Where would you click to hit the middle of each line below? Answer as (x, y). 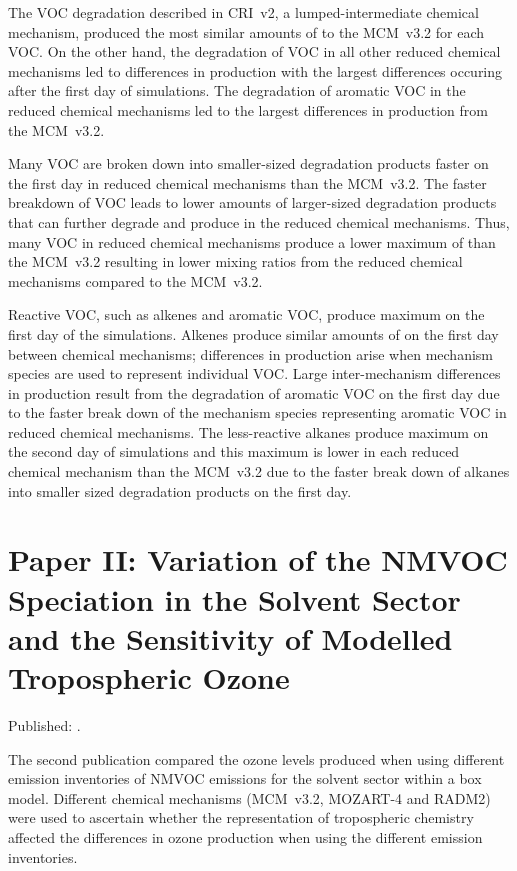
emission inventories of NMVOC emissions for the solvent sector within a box (245, 778)
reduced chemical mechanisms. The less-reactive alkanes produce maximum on (248, 431)
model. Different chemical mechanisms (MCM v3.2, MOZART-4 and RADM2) (249, 797)
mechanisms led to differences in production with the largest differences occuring (255, 70)
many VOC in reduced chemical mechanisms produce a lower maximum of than (252, 241)
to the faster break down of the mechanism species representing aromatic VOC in (257, 412)
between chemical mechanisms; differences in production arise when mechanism (250, 353)
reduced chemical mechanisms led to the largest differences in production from (248, 109)
